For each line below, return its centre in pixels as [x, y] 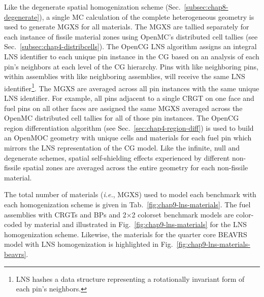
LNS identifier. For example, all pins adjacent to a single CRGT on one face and [129, 98]
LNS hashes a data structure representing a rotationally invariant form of [130, 279]
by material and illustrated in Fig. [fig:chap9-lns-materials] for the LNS [136, 224]
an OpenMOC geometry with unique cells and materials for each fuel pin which [128, 138]
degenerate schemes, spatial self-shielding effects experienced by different [117, 157]
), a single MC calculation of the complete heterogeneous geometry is [147, 16]
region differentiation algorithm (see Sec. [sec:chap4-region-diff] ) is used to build [129, 127]
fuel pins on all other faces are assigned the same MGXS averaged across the [123, 108]
